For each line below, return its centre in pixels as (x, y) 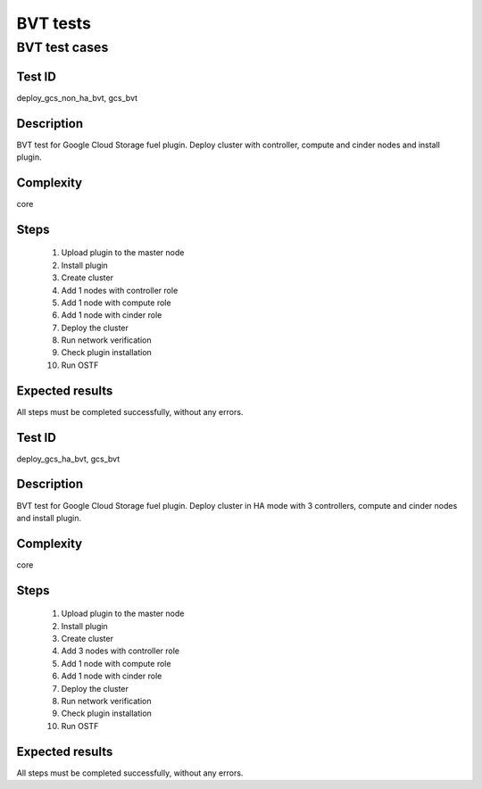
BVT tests (54, 23)
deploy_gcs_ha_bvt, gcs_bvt (68, 459)
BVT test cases (62, 47)
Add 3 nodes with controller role (120, 651)
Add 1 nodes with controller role (120, 290)
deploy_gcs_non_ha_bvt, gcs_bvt (77, 97)
